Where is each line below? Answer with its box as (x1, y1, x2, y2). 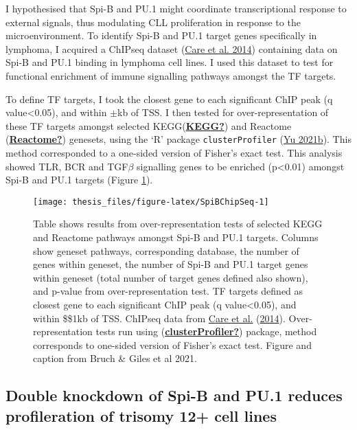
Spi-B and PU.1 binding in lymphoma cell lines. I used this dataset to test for (5, 55, 334, 69)
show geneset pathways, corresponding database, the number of (33, 243, 299, 258)
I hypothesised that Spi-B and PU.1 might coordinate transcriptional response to (5, 1, 347, 15)
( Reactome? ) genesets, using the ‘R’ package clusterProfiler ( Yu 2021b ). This (5, 132, 352, 146)
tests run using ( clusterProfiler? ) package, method (95, 324, 317, 339)
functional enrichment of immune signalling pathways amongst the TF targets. (5, 68, 336, 82)
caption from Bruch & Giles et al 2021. (33, 351, 197, 365)
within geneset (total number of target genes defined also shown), (33, 270, 308, 284)
